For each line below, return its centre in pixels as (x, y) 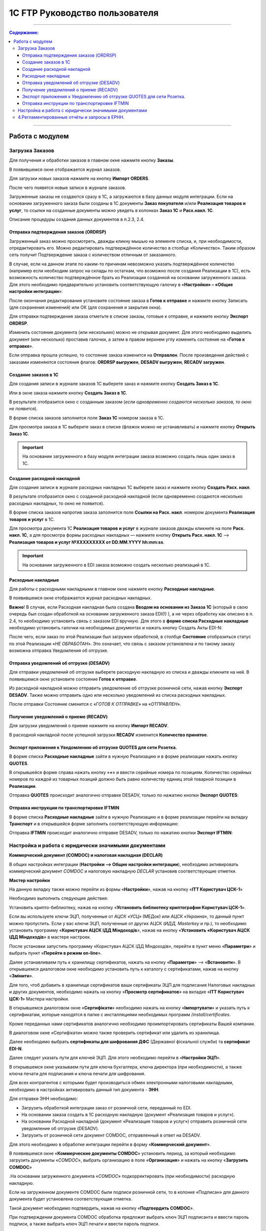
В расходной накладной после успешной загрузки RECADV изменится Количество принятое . (109, 735)
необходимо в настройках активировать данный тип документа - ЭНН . (84, 1089)
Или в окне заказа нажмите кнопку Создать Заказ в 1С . (68, 393)
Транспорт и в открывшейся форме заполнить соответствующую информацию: (94, 824)
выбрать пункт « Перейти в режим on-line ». (55, 953)
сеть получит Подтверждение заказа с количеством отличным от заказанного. (93, 255)
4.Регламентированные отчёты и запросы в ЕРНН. (71, 117)
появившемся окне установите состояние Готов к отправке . (73, 679)
